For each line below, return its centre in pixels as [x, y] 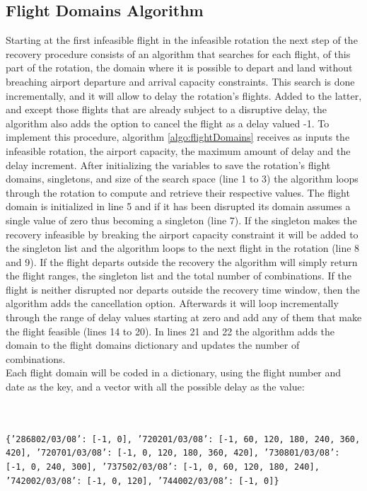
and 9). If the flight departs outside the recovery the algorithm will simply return [182, 261]
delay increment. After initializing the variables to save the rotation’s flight [168, 164]
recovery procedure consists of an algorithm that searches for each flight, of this [178, 53]
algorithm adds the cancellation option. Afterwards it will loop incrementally [172, 303]
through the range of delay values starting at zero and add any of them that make [184, 317]
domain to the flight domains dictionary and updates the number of [153, 345]
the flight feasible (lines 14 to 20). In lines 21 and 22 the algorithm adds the [170, 331]
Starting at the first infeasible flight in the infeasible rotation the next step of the [182, 40]
